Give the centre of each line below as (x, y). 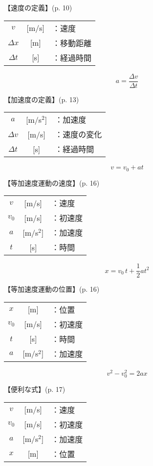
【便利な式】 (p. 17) (35, 389)
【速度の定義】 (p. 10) (38, 7)
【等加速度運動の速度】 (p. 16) (52, 182)
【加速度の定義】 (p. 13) (42, 99)
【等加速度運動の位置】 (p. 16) (52, 289)
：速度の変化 (78, 135)
